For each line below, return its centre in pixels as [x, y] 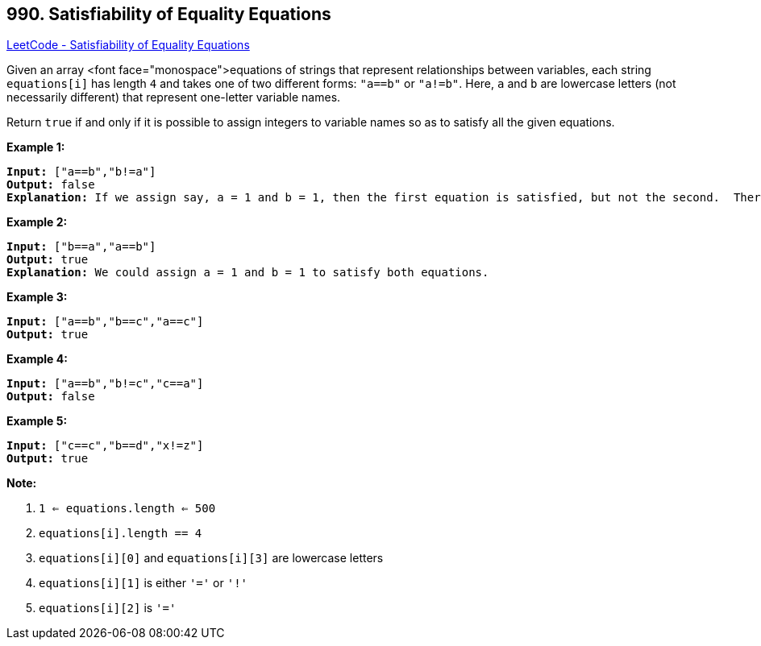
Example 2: [37, 222]
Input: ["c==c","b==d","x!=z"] [105, 446]
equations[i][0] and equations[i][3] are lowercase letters [211, 558]
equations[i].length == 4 [121, 534]
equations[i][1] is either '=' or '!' [143, 583]
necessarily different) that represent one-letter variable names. [174, 97]
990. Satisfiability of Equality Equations [169, 14]
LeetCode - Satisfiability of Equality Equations [128, 45]
